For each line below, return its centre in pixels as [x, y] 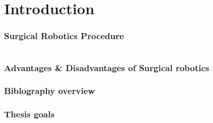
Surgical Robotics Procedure [64, 36]
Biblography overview [50, 91]
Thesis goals [29, 114]
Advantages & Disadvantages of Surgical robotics [107, 67]
